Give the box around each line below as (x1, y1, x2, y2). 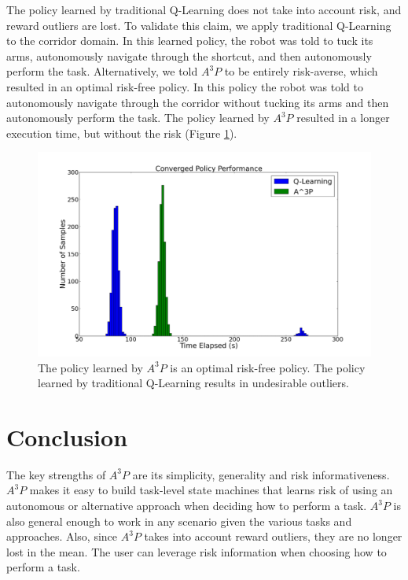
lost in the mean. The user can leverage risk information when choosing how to (6, 543, 387, 560)
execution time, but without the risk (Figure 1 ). (6, 124, 237, 141)
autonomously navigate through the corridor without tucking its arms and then (6, 94, 389, 110)
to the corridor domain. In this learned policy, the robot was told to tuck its (6, 32, 373, 49)
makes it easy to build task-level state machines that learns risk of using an (29, 482, 393, 498)
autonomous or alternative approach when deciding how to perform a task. (6, 497, 367, 514)
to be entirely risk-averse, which (224, 63, 378, 79)
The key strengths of (6, 466, 106, 482)
